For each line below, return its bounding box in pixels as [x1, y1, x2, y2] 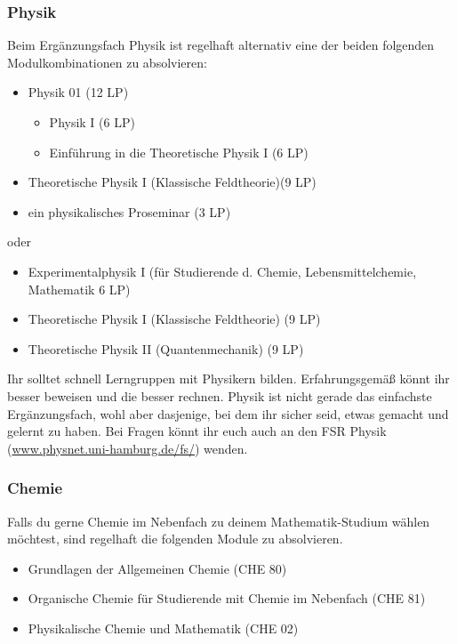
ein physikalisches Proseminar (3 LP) [28, 202, 231, 221]
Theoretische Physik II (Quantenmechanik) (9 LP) [28, 339, 304, 358]
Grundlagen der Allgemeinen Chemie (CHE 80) [28, 559, 287, 577]
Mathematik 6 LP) [28, 279, 131, 298]
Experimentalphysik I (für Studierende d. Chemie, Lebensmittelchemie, [28, 262, 417, 280]
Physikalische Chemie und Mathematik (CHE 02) [28, 618, 299, 637]
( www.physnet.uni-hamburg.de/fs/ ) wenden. [7, 439, 248, 457]
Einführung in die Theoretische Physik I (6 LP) [49, 142, 309, 161]
